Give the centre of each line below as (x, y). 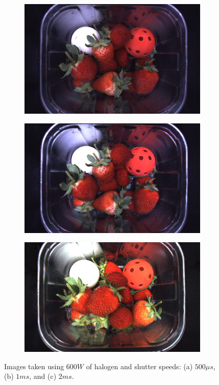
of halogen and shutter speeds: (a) (139, 366)
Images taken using (34, 366)
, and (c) (43, 376)
